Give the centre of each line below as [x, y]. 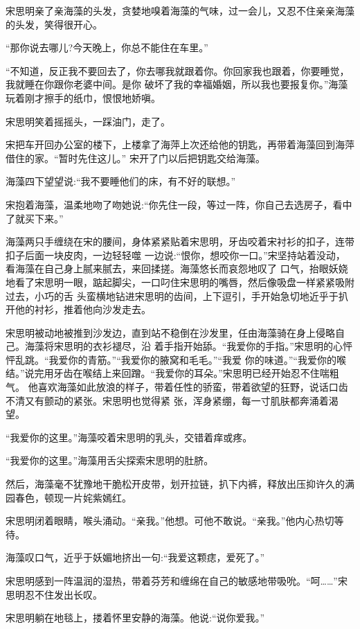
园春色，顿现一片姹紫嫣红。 [69, 497]
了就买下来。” [35, 218]
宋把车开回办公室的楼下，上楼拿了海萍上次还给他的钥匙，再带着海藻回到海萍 [180, 144]
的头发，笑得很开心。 [54, 24]
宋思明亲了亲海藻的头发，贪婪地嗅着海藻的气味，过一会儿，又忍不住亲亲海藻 [180, 10]
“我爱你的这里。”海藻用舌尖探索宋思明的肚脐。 [110, 460]
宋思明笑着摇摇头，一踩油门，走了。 [88, 121]
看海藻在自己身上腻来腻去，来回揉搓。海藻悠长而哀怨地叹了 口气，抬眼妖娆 [177, 268]
